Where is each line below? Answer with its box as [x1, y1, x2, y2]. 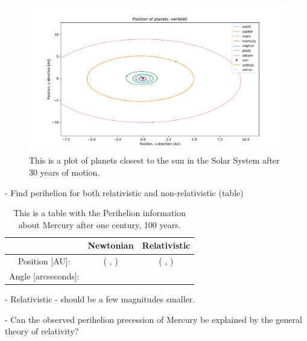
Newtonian [87, 239, 134, 252]
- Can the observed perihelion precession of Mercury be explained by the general [5, 313, 302, 325]
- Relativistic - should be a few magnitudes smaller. [5, 293, 195, 305]
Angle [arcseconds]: [9, 270, 80, 282]
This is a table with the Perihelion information [13, 206, 186, 219]
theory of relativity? [5, 325, 79, 337]
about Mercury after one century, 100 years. [18, 218, 181, 231]
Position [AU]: [17, 255, 71, 267]
